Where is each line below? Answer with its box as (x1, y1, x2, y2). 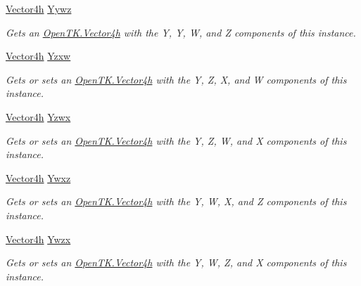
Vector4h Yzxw (6, 48, 71, 63)
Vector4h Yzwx (6, 109, 71, 124)
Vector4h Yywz (6, 1, 72, 15)
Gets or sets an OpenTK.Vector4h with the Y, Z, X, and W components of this (6, 72, 347, 86)
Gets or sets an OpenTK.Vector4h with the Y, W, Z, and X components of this (6, 255, 347, 270)
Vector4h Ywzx (6, 231, 71, 246)
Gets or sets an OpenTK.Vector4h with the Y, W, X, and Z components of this (6, 194, 347, 209)
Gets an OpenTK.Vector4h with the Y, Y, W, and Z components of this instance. (6, 25, 356, 39)
